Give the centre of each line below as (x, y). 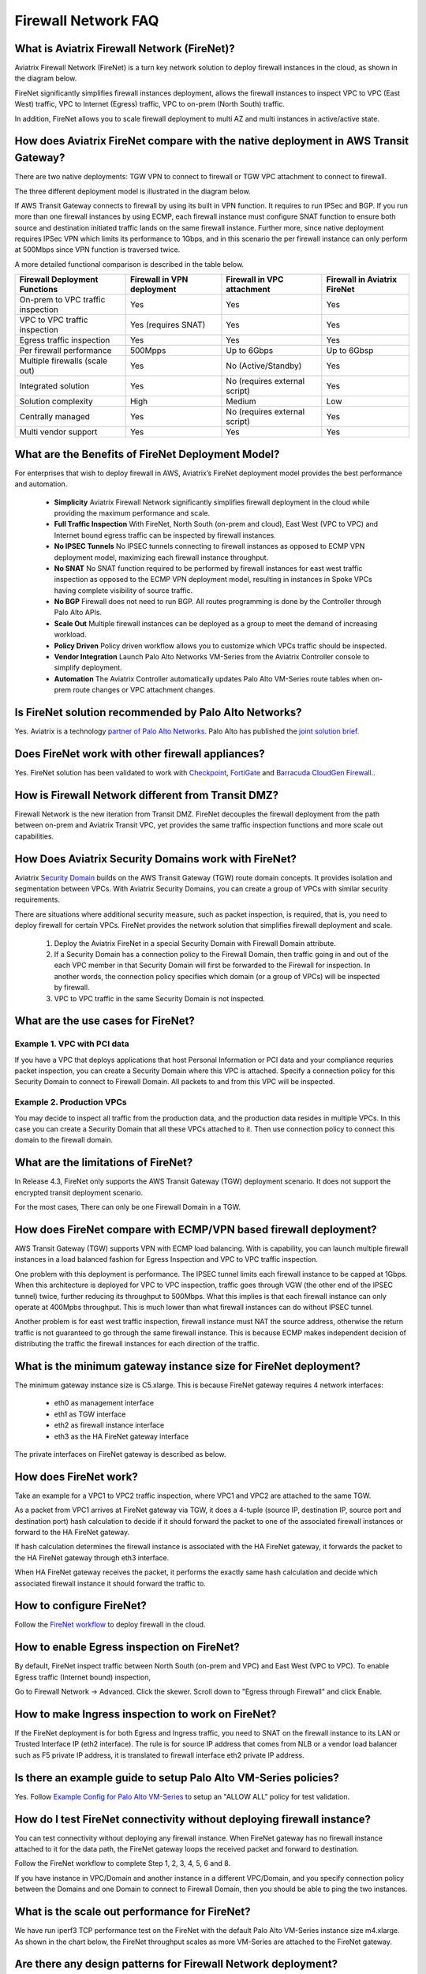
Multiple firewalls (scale (64, 361)
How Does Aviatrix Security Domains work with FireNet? (156, 859)
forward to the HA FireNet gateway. (72, 1533)
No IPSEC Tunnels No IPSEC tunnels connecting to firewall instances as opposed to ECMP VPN (209, 546)
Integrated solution (54, 386)
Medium (241, 401)
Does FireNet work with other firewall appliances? (140, 754)
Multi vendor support (58, 432)
